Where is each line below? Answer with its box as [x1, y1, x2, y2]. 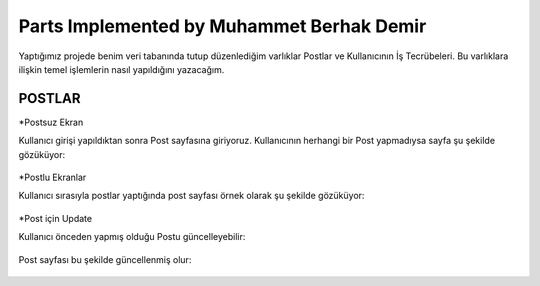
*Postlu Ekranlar [18, 171, 87, 184]
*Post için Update [18, 212, 93, 224]
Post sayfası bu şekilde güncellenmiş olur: [18, 253, 192, 265]
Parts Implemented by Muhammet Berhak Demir [18, 15, 427, 37]
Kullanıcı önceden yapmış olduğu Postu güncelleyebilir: [18, 231, 246, 243]
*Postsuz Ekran [18, 116, 84, 128]
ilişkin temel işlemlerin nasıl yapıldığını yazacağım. [18, 63, 225, 75]
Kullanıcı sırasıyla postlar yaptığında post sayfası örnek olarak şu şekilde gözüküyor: [18, 190, 365, 202]
